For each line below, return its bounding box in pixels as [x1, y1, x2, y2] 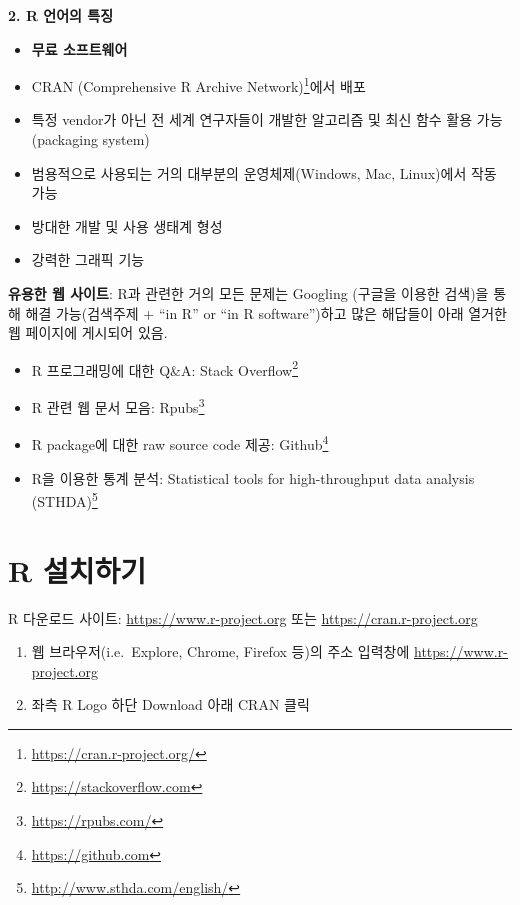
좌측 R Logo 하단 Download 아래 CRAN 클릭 [31, 694, 310, 715]
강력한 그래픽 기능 [31, 249, 145, 270]
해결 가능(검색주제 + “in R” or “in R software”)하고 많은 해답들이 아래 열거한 [25, 302, 507, 323]
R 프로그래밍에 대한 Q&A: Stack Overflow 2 [31, 356, 299, 380]
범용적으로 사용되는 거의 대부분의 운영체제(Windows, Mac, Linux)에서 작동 [31, 162, 497, 183]
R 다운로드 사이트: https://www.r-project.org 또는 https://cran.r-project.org [8, 607, 478, 628]
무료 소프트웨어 [31, 38, 128, 59]
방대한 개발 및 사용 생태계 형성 [31, 215, 223, 236]
